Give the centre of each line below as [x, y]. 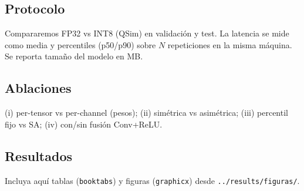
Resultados [38, 155]
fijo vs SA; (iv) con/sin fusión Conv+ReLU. [84, 124]
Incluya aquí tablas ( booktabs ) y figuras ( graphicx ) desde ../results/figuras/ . [152, 180]
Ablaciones [38, 88]
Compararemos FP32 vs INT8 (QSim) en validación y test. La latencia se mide [147, 33]
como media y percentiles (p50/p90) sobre [80, 44]
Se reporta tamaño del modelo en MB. [74, 56]
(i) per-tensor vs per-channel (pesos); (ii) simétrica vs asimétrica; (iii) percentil [146, 113]
